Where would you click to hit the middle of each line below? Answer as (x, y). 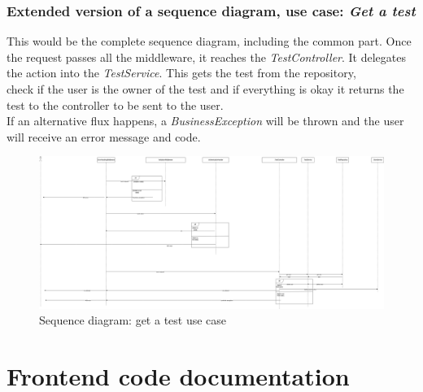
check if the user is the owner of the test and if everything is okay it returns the (205, 89)
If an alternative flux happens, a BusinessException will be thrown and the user (205, 121)
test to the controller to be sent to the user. (115, 105)
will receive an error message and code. (104, 136)
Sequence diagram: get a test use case (133, 320)
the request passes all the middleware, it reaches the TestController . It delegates (207, 57)
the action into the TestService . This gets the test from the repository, (181, 73)
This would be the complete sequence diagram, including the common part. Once (209, 41)
